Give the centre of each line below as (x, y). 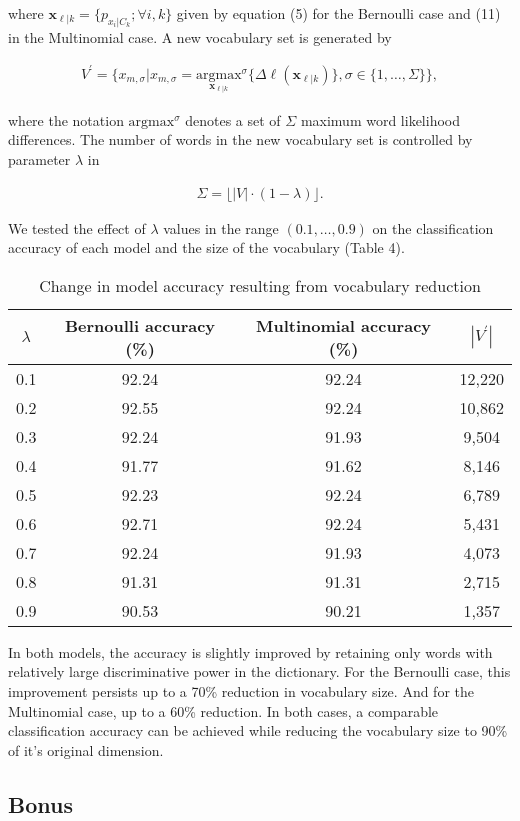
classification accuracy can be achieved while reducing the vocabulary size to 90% (258, 730)
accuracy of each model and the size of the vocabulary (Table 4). (206, 247)
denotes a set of (233, 119)
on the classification (433, 227)
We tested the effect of (77, 227)
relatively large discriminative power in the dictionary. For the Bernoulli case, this (259, 671)
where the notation (66, 119)
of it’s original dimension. (86, 749)
